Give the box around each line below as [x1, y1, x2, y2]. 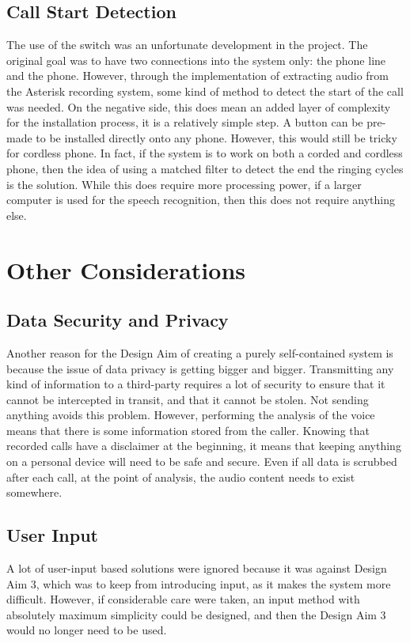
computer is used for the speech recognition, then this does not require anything [6, 191, 395, 208]
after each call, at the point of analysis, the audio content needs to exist [6, 468, 355, 485]
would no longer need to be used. [6, 622, 167, 638]
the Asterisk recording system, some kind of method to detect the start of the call [6, 82, 404, 99]
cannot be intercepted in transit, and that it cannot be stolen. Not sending [6, 391, 369, 407]
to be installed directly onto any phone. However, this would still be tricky [36, 129, 397, 146]
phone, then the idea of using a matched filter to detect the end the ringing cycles [6, 160, 404, 176]
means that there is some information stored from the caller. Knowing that [6, 422, 370, 438]
